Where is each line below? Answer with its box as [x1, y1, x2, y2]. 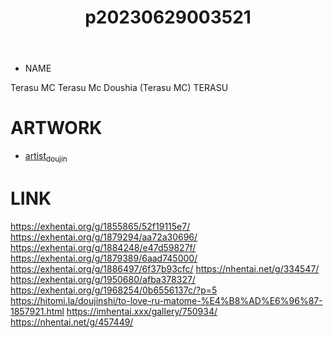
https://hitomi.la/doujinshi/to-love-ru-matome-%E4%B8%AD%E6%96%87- [10, 294, 323, 306]
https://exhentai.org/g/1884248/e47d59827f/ [10, 241, 197, 253]
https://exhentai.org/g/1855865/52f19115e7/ [10, 220, 191, 232]
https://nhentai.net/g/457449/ [10, 316, 134, 328]
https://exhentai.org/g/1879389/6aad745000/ [10, 252, 198, 264]
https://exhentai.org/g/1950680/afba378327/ [10, 273, 196, 285]
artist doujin [24, 150, 68, 164]
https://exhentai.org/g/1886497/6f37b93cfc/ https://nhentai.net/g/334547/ [10, 262, 320, 275]
